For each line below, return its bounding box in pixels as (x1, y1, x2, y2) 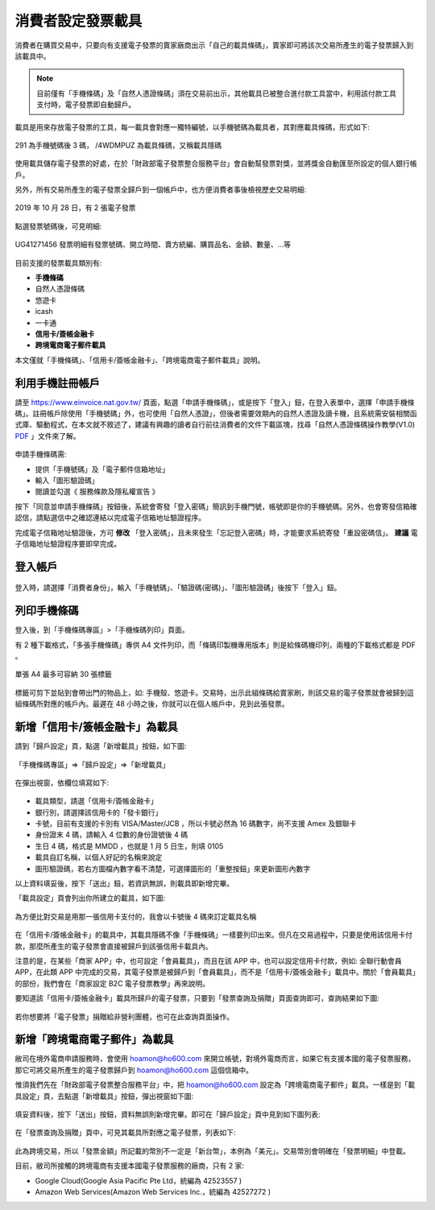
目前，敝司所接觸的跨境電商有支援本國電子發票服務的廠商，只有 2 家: (14, 1161, 245, 1171)
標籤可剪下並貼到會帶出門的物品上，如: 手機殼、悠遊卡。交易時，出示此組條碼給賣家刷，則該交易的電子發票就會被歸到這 (14, 688, 414, 697)
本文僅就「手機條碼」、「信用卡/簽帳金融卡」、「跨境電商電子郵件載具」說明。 (14, 355, 265, 365)
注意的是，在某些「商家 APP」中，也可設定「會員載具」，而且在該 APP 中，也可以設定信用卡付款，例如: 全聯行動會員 (14, 956, 402, 965)
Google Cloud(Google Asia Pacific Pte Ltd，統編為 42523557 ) (35, 1175, 242, 1185)
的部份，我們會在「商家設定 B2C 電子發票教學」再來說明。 (14, 978, 209, 988)
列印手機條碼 (14, 604, 79, 617)
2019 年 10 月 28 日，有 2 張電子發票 (14, 203, 136, 213)
